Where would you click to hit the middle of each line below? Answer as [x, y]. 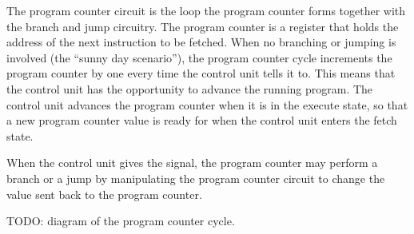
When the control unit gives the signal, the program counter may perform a [192, 163]
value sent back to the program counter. [104, 194]
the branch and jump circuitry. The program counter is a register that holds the [203, 26]
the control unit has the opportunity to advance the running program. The [190, 88]
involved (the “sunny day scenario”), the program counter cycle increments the [199, 57]
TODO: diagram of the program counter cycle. [121, 221]
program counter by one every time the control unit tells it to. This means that [201, 73]
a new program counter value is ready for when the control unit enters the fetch [202, 120]
